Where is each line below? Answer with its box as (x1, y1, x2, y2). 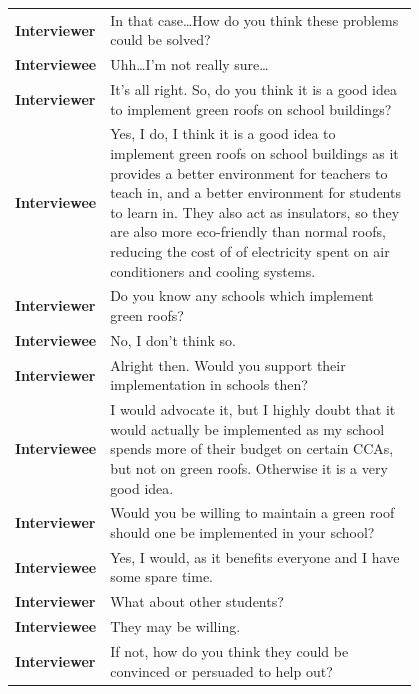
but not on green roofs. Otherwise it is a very (110, 457, 388, 478)
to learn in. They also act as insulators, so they (110, 201, 400, 222)
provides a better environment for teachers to (110, 162, 388, 183)
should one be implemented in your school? (110, 522, 375, 542)
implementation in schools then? (110, 374, 308, 395)
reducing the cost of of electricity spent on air (110, 241, 390, 262)
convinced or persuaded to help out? (110, 660, 333, 681)
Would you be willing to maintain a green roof (110, 502, 395, 523)
